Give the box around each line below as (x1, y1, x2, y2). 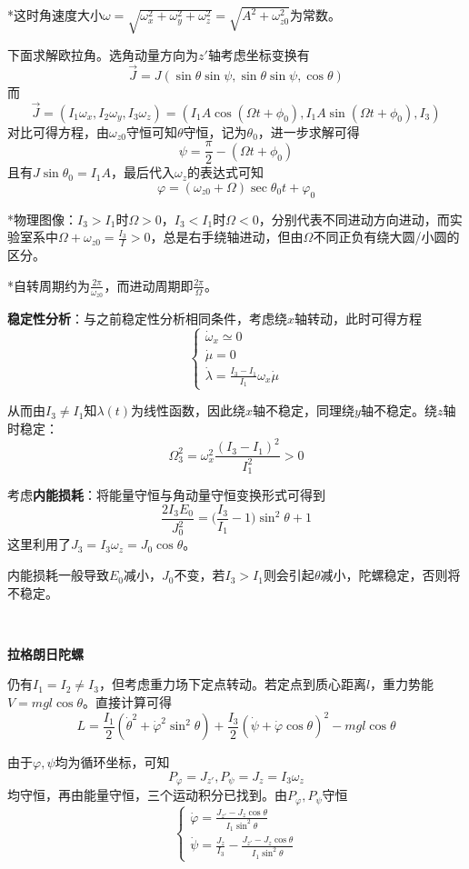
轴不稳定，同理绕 (253, 401, 355, 420)
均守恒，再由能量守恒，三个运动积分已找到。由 (7, 785, 287, 804)
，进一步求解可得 (257, 122, 360, 141)
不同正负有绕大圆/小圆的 (313, 227, 460, 246)
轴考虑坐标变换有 (207, 45, 310, 65)
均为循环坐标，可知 (55, 753, 170, 772)
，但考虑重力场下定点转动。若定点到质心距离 (98, 674, 366, 694)
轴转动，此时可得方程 (294, 308, 423, 327)
